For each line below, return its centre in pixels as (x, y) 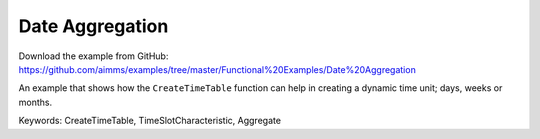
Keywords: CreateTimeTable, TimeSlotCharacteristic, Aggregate (150, 121)
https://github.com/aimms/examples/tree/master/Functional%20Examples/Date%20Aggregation (217, 69)
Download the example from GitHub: (93, 56)
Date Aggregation (93, 26)
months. (35, 102)
